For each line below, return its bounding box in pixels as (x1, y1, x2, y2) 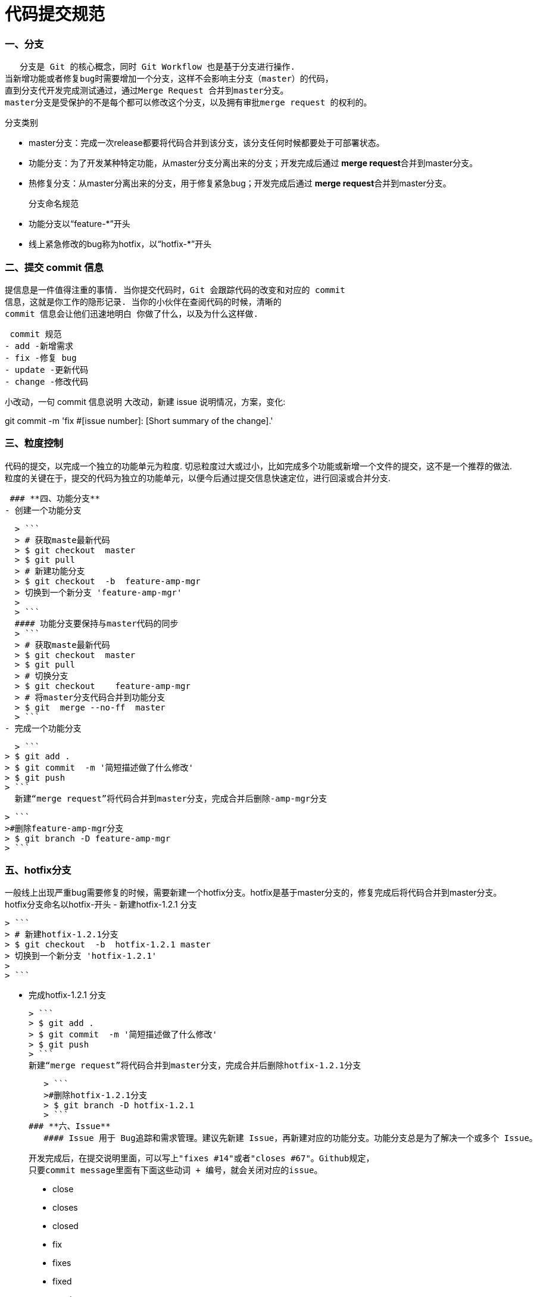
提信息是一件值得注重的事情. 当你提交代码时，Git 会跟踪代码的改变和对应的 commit (5, 285, 345, 295)
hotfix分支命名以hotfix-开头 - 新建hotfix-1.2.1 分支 (5, 899, 197, 910)
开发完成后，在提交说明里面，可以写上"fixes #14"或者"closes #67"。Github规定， (29, 1153, 374, 1164)
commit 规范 (10, 329, 62, 339)
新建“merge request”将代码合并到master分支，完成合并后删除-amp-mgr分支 (14, 793, 327, 803)
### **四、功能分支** (10, 493, 100, 503)
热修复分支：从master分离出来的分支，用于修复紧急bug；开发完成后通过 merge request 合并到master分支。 (29, 178, 451, 189)
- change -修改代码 (5, 376, 89, 386)
